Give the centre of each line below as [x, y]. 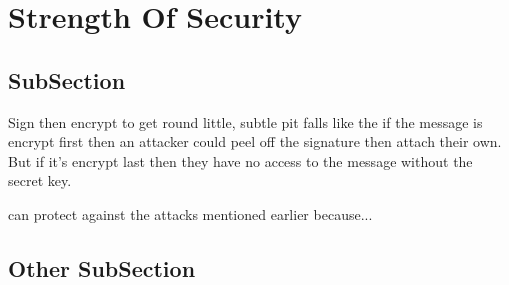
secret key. [40, 180]
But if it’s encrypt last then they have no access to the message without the [240, 160]
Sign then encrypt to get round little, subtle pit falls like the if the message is [245, 121]
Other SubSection [102, 267]
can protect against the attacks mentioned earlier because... [190, 213]
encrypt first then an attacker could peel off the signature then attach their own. [255, 141]
